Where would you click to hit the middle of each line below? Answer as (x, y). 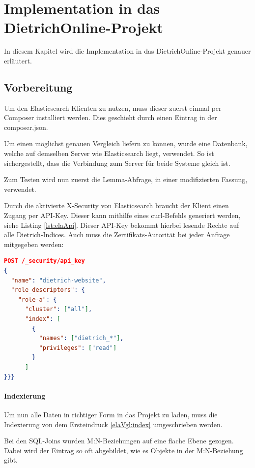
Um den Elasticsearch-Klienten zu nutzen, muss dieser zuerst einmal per (113, 108)
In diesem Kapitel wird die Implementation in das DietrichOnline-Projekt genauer (127, 51)
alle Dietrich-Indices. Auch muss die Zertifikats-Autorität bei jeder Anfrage (117, 234)
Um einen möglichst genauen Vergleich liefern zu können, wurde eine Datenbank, (126, 143)
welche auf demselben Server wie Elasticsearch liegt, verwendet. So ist (109, 153)
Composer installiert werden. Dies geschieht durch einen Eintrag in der (111, 117)
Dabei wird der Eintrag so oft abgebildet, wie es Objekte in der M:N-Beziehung (124, 450)
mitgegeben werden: (34, 244)
